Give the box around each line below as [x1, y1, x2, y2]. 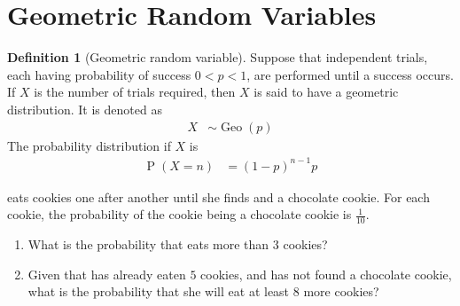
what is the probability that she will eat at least [27, 282, 290, 301]
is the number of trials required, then [34, 82, 236, 101]
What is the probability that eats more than [27, 235, 269, 254]
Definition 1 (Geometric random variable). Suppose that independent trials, [7, 48, 428, 67]
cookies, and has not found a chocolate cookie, [200, 264, 452, 283]
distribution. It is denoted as [7, 99, 162, 118]
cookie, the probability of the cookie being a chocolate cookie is [7, 205, 352, 224]
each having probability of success [7, 65, 191, 83]
